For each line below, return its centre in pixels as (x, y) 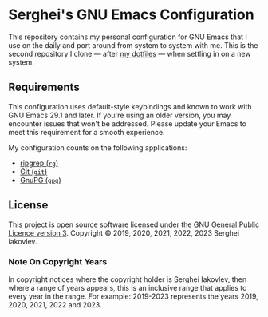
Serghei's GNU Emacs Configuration (131, 15)
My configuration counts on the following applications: (98, 147)
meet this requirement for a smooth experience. (87, 132)
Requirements (44, 87)
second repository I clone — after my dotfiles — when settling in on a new (130, 53)
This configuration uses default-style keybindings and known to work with (130, 106)
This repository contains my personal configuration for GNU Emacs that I (128, 37)
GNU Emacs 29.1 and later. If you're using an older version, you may (120, 115)
